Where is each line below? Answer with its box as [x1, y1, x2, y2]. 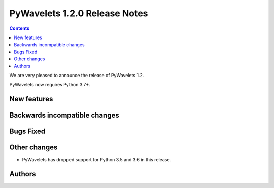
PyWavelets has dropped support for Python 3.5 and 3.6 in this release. [22, 157, 172, 163]
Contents [9, 25, 30, 31]
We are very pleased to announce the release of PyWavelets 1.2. [9, 72, 144, 78]
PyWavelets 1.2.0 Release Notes [9, 8, 148, 19]
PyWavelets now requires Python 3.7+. [9, 82, 91, 88]
